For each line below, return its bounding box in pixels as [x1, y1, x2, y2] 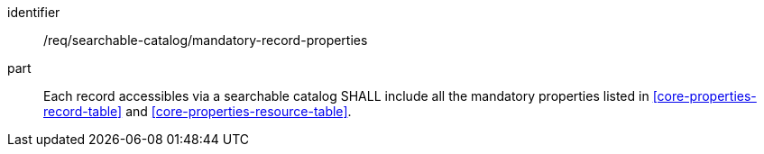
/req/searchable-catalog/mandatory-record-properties [43, 32, 368, 48]
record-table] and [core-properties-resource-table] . [43, 104, 352, 119]
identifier [7, 5, 60, 20]
